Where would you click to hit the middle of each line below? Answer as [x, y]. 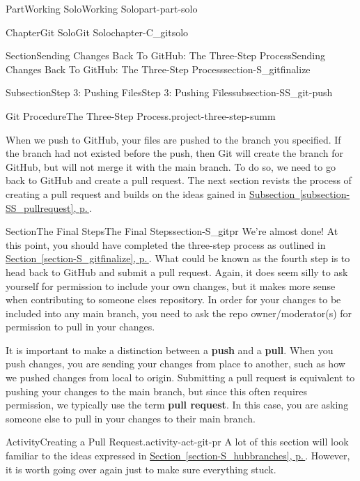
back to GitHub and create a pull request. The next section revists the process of [179, 180]
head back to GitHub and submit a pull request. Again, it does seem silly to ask [177, 272]
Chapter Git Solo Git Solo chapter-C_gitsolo [97, 32]
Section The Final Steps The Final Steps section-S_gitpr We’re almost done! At [172, 231]
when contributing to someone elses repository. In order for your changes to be [173, 299]
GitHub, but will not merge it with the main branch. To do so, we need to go [171, 166]
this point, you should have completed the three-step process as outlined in [166, 244]
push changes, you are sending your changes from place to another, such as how [175, 364]
